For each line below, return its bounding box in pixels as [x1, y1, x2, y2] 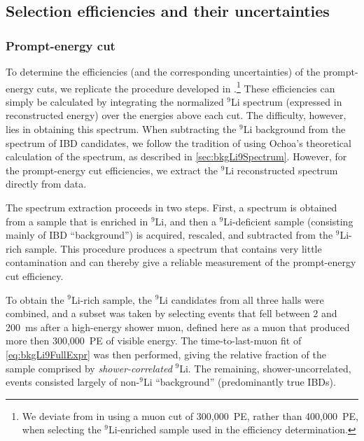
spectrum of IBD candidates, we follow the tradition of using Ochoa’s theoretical [6, 135, 351, 150]
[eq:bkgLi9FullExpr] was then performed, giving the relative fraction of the [6, 346, 326, 361]
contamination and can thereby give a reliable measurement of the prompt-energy [6, 255, 356, 269]
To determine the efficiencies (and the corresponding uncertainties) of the [6, 64, 321, 78]
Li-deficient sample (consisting [223, 213, 353, 228]
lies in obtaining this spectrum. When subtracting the [6, 122, 237, 136]
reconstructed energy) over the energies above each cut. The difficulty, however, [6, 108, 346, 122]
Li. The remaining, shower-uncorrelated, [179, 360, 351, 375]
